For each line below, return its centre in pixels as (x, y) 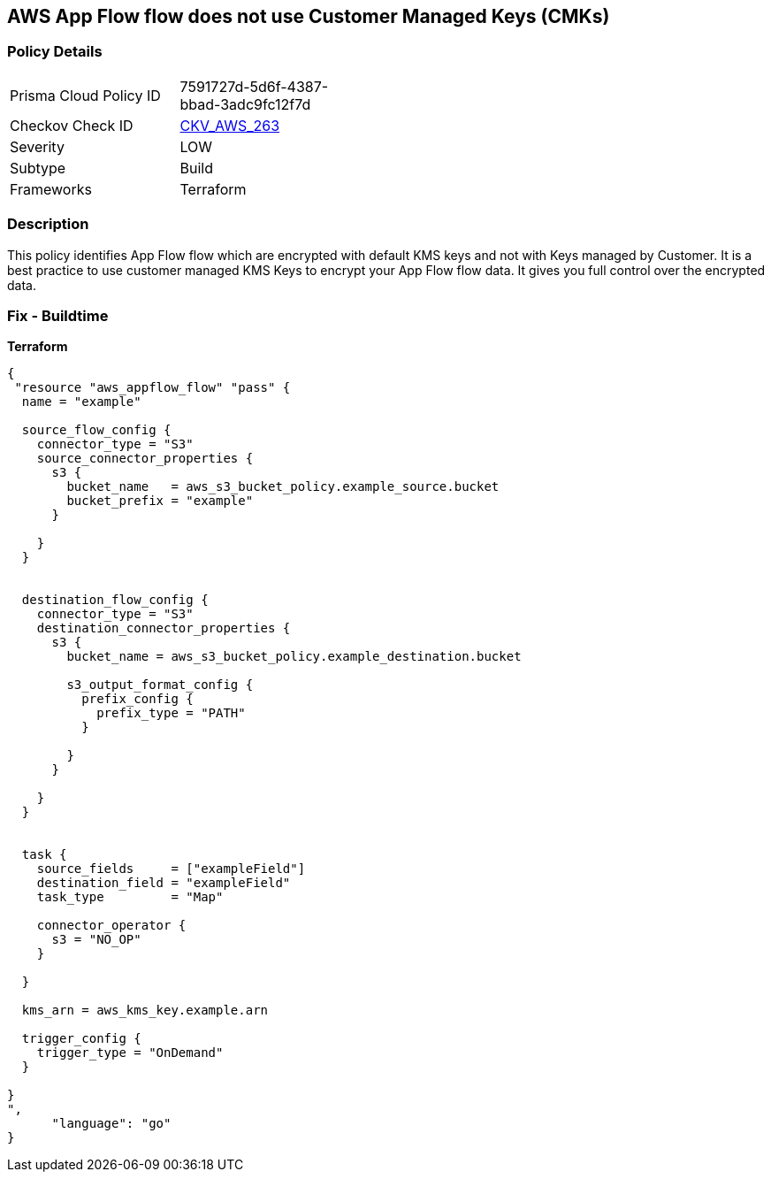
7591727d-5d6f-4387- (254, 86)
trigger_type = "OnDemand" (130, 1053)
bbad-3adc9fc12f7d (245, 104)
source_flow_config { (96, 430)
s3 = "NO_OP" (96, 940)
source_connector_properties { (145, 459)
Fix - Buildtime (58, 315)
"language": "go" (111, 1124)
